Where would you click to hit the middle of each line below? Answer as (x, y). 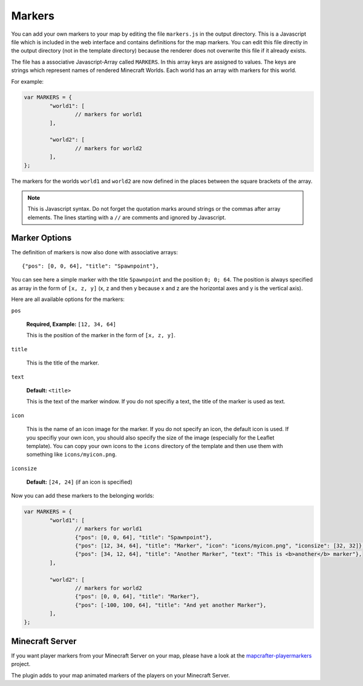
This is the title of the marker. (63, 363)
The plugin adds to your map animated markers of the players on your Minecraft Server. (120, 675)
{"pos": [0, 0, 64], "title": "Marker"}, (137, 597)
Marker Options (41, 238)
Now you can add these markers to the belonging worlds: (83, 496)
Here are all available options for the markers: (68, 299)
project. (21, 664)
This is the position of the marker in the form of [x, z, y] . (101, 335)
